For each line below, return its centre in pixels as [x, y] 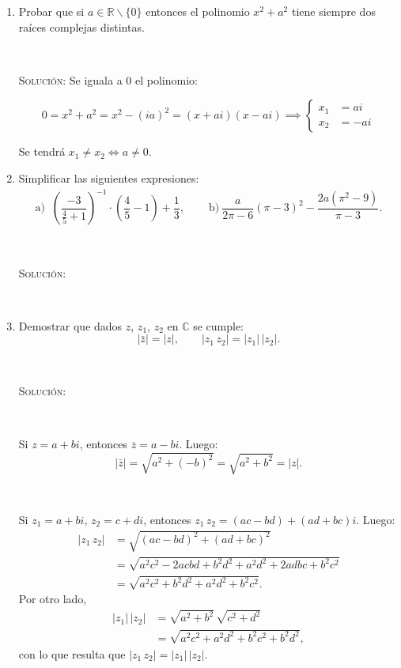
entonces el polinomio [198, 11]
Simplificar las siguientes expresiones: [109, 177]
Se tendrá [42, 151]
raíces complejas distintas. [81, 26]
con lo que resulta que [72, 653]
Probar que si [51, 11]
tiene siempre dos [333, 11]
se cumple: [219, 325]
